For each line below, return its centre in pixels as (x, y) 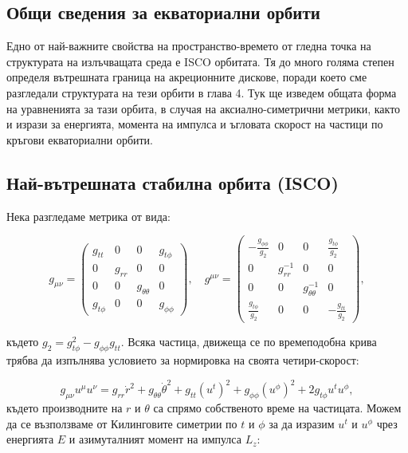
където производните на (65, 408)
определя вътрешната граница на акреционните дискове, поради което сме (187, 77)
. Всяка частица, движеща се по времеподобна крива (249, 342)
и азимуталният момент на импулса (155, 439)
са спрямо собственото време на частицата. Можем (277, 408)
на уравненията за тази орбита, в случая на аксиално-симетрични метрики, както (204, 108)
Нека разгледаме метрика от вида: (88, 216)
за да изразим (302, 423)
